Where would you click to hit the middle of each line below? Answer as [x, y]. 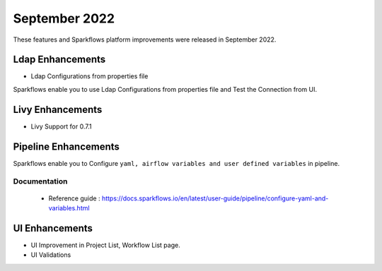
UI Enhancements [53, 228]
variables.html [69, 208]
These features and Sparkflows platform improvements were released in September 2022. [145, 40]
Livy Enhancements [58, 109]
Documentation [40, 181]
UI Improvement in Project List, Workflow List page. [105, 245]
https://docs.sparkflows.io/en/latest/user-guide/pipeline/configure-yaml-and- [215, 198]
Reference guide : [74, 198]
